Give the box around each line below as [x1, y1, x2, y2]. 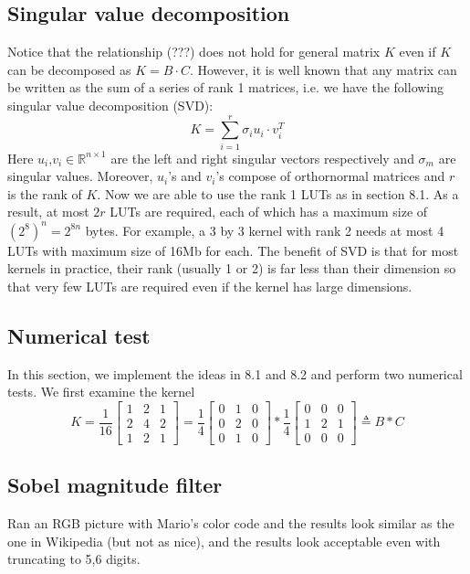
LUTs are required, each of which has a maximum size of [110, 202, 428, 221]
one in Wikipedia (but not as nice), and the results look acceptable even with [7, 531, 441, 550]
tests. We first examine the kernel [7, 382, 195, 401]
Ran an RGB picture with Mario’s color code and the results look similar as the [7, 514, 454, 533]
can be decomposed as [7, 59, 131, 79]
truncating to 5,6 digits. [7, 549, 141, 569]
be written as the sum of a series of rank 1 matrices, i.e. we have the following [7, 78, 444, 97]
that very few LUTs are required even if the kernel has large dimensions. [7, 276, 413, 295]
